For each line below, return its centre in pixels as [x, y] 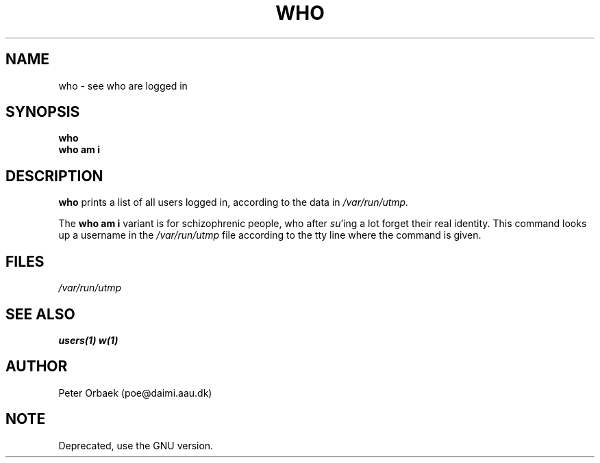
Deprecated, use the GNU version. [136, 445]
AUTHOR [37, 367]
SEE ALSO [40, 314]
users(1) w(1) [88, 340]
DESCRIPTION [54, 176]
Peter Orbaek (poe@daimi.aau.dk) [135, 393]
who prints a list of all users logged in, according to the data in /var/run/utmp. [234, 202]
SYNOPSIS [43, 112]
